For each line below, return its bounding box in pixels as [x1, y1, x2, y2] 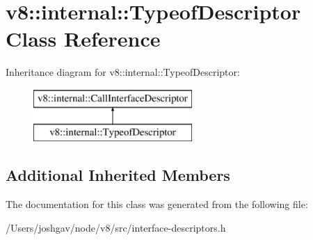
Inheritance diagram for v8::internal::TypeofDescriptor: [6, 65, 240, 79]
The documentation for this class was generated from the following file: [6, 197, 308, 211]
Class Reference [6, 24, 161, 53]
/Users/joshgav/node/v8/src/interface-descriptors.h [6, 220, 226, 234]
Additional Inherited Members [6, 164, 230, 186]
